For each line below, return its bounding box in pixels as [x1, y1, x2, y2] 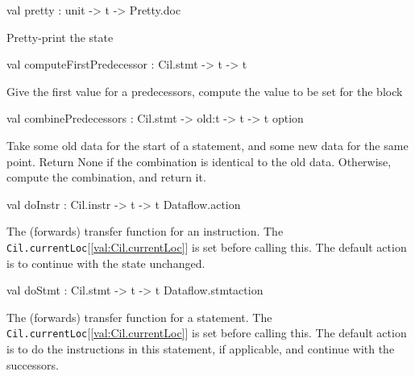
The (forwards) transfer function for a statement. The [6, 308, 272, 325]
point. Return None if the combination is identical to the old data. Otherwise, [6, 152, 392, 169]
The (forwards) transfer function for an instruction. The [6, 223, 284, 240]
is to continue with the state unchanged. [6, 254, 205, 271]
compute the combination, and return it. [6, 169, 206, 186]
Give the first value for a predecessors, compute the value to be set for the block [6, 82, 403, 99]
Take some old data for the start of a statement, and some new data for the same [6, 136, 409, 153]
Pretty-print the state [6, 28, 114, 45]
